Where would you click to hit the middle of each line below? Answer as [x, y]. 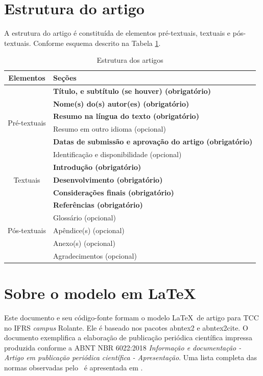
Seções [65, 77]
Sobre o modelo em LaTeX [100, 293]
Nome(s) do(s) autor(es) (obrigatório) [121, 103]
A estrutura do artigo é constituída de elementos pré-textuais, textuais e [117, 33]
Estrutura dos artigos [130, 60]
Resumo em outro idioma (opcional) [110, 129]
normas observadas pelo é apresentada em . [74, 367]
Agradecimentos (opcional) [95, 255]
